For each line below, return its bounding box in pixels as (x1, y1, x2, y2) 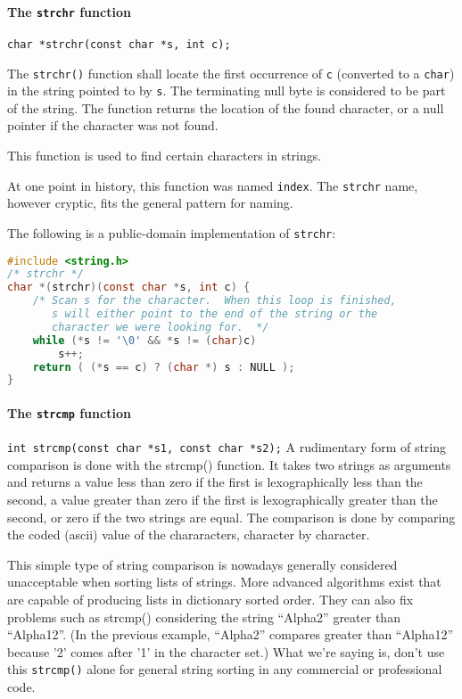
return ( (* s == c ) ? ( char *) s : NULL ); (32, 360, 295, 374)
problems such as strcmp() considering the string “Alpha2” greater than (7, 607, 400, 626)
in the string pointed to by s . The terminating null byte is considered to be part (7, 81, 446, 100)
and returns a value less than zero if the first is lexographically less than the (7, 473, 423, 491)
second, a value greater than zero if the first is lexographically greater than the (7, 489, 438, 508)
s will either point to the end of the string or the (52, 308, 378, 321)
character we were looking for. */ (52, 320, 269, 333)
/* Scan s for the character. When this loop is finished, (32, 294, 397, 308)
